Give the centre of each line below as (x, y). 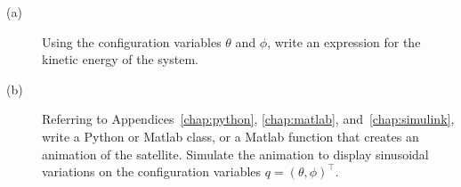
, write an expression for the (344, 41)
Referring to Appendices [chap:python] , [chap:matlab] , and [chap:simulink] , (248, 119)
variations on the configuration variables (152, 171)
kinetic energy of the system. (120, 59)
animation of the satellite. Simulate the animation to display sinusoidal (235, 154)
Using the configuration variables (132, 41)
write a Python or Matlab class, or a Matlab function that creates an (230, 136)
